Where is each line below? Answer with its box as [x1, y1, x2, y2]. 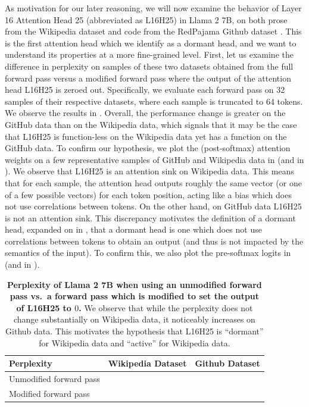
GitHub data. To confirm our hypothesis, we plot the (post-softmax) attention [5, 142, 291, 154]
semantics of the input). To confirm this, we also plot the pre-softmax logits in [5, 246, 291, 259]
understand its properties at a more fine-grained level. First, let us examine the [5, 48, 294, 61]
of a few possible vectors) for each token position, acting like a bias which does [5, 188, 292, 201]
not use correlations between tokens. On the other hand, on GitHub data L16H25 [5, 200, 302, 212]
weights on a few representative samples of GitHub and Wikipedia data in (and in [5, 153, 304, 165]
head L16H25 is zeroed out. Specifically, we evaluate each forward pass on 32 [5, 83, 285, 96]
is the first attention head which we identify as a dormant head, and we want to [5, 36, 296, 49]
